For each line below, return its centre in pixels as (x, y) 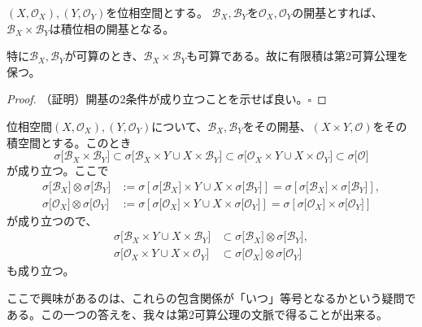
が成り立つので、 (52, 220)
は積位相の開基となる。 (112, 28)
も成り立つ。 (41, 270)
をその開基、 (277, 126)
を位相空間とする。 (157, 12)
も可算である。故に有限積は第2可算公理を (298, 56)
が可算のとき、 (104, 56)
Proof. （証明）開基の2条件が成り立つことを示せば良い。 (157, 99)
